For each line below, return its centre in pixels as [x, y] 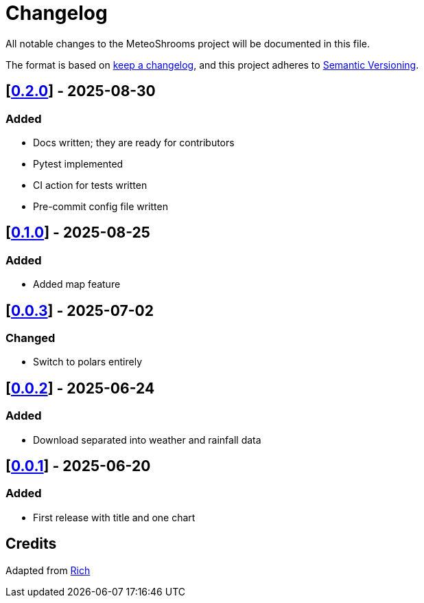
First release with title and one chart [114, 517]
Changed [31, 338]
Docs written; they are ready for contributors [134, 142]
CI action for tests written [90, 185]
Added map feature [77, 284]
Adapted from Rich [48, 570]
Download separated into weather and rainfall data [147, 440]
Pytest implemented [78, 163]
